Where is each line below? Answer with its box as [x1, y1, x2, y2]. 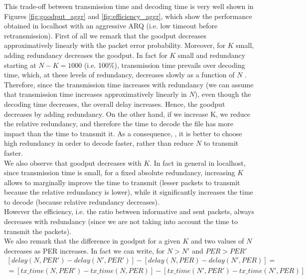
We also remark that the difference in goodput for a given [4, 236, 180, 246]
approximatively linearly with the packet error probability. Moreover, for [4, 40, 226, 50]
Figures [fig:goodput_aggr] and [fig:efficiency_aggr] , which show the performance [4, 10, 252, 21]
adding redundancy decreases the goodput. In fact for [4, 49, 167, 60]
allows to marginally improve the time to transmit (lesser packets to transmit [4, 177, 240, 187]
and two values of [190, 236, 244, 246]
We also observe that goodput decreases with [4, 157, 142, 168]
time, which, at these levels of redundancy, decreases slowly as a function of [4, 69, 235, 80]
